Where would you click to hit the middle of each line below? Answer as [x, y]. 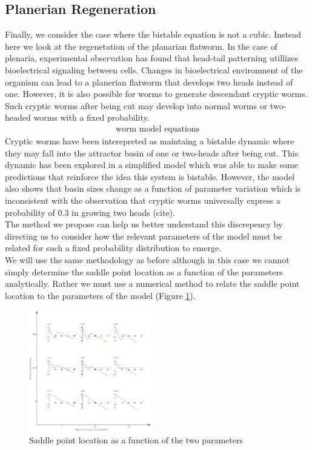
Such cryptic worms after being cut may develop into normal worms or [136, 105]
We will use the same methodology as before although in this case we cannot [147, 259]
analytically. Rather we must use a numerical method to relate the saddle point [152, 284]
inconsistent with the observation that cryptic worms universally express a [143, 200]
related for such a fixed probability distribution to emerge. [113, 248]
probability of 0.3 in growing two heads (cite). [90, 212]
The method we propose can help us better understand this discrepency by [144, 224]
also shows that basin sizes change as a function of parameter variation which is [153, 188]
